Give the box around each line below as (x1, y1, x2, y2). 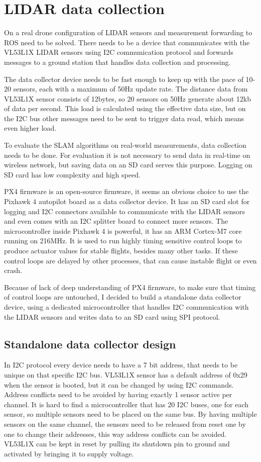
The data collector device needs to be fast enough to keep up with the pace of (4, 73, 243, 84)
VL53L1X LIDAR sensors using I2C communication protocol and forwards (4, 47, 233, 57)
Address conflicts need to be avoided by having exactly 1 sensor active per (4, 389, 232, 400)
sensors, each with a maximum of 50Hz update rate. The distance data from (13, 83, 248, 94)
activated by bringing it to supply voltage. (4, 448, 134, 458)
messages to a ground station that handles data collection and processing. (4, 56, 231, 67)
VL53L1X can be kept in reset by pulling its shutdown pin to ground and (4, 438, 230, 449)
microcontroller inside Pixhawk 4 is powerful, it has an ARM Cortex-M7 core (4, 225, 242, 236)
